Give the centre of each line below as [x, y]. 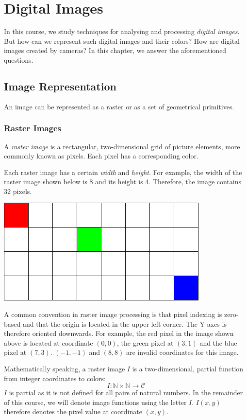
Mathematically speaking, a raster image [65, 369]
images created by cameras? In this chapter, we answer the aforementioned [115, 50]
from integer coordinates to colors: [55, 378]
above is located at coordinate [49, 342]
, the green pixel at [145, 342]
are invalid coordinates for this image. [182, 352]
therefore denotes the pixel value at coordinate [73, 411]
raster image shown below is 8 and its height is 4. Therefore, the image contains [123, 182]
